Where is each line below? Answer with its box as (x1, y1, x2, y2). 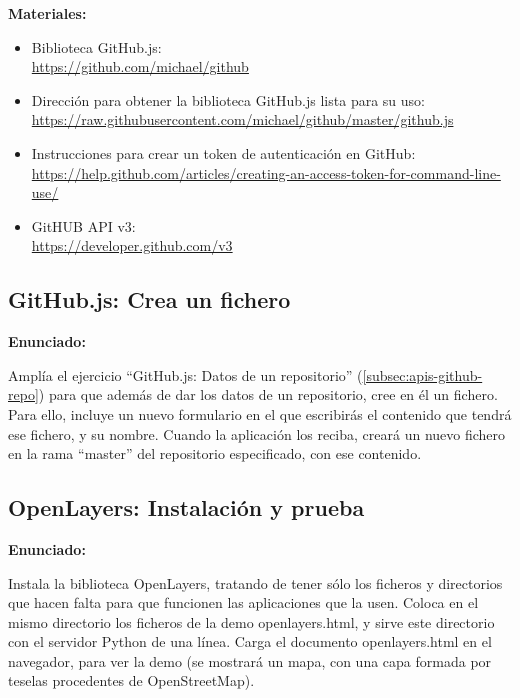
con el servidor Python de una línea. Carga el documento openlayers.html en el (8, 631, 492, 652)
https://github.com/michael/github (31, 56, 249, 77)
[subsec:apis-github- (362, 364, 483, 385)
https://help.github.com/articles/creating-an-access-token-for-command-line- (31, 162, 501, 183)
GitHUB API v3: (31, 215, 136, 236)
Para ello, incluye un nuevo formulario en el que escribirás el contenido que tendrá (8, 403, 512, 424)
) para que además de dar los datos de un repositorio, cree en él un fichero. (38, 384, 498, 405)
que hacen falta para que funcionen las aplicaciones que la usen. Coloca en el (8, 592, 479, 613)
